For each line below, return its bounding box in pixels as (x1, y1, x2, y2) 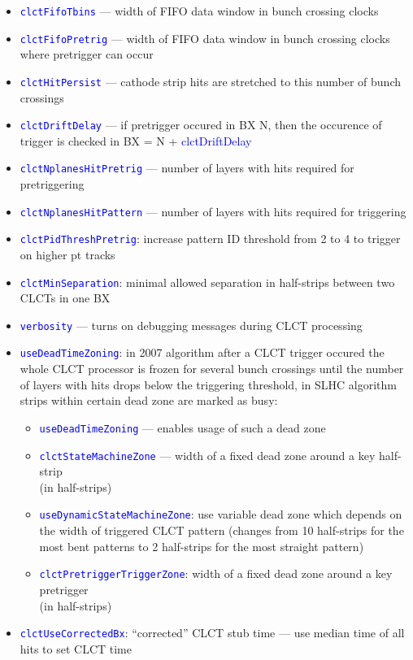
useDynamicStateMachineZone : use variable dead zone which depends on (39, 506, 402, 523)
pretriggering (20, 176, 85, 193)
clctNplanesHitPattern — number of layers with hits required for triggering (20, 202, 406, 219)
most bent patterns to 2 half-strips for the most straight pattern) (39, 537, 364, 554)
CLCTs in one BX (20, 289, 111, 306)
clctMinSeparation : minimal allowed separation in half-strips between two (20, 273, 395, 290)
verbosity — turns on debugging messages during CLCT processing (20, 316, 363, 333)
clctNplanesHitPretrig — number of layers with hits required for (20, 159, 354, 176)
